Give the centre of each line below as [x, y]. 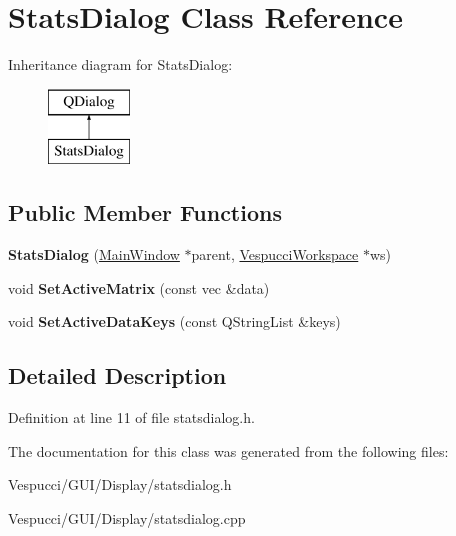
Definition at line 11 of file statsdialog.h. [131, 417]
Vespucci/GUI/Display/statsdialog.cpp [127, 517]
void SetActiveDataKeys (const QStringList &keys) [174, 321]
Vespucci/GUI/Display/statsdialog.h [120, 484]
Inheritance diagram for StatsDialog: [120, 64]
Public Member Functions [145, 212]
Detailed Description [117, 375]
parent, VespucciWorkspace [275, 254]
